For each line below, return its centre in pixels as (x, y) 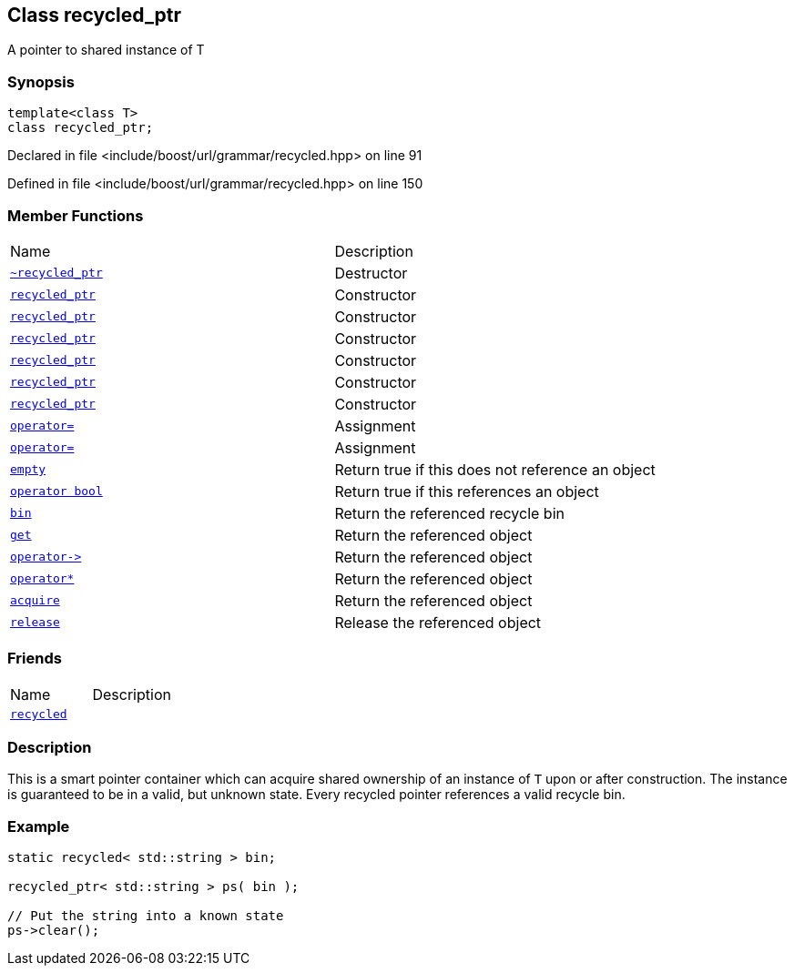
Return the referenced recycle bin (449, 513)
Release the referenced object (438, 622)
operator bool (56, 492)
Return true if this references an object (467, 491)
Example (39, 826)
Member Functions (76, 215)
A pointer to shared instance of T (106, 50)
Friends (35, 659)
